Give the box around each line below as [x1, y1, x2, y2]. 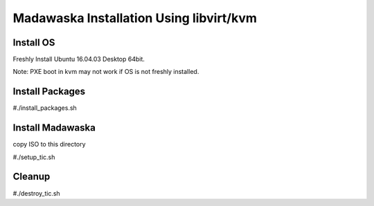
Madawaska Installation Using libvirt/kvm [12, 10, 258, 26]
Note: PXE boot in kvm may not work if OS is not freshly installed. [12, 68, 199, 76]
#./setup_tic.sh [12, 153, 55, 161]
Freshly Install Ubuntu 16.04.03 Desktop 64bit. [12, 55, 145, 64]
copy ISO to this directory [12, 140, 86, 149]
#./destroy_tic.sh [12, 189, 60, 197]
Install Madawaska [12, 122, 96, 134]
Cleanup [12, 171, 51, 182]
